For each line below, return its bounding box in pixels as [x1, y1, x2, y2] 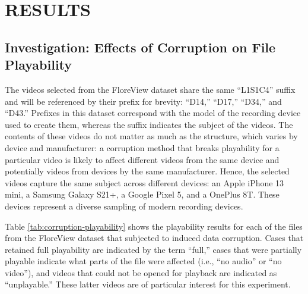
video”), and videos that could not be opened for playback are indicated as [5, 266, 277, 279]
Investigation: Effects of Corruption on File [5, 37, 276, 56]
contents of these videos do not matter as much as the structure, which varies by [5, 130, 298, 142]
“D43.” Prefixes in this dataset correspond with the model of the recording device [5, 107, 301, 119]
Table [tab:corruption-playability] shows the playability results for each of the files [5, 220, 303, 232]
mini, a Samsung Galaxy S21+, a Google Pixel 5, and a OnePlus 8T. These [5, 188, 280, 201]
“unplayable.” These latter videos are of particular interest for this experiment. [5, 278, 291, 290]
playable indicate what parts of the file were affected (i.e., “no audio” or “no [5, 255, 282, 267]
